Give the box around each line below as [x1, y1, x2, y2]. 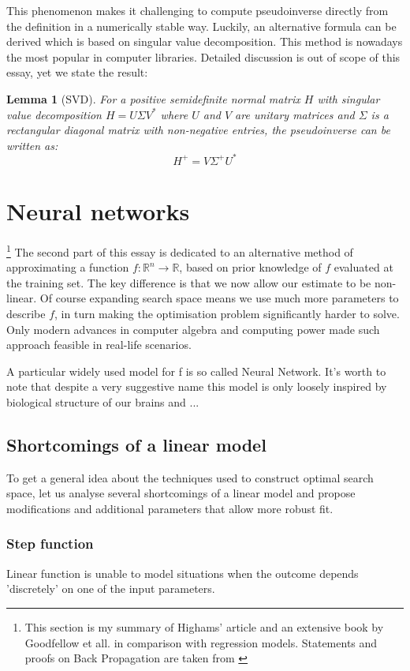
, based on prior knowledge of [179, 259, 322, 276]
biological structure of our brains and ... [6, 393, 199, 410]
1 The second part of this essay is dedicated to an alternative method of [6, 241, 353, 260]
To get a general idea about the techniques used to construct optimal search [6, 469, 374, 485]
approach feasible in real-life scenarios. [6, 336, 192, 353]
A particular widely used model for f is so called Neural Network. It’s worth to [6, 362, 386, 379]
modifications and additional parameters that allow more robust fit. [6, 500, 334, 516]
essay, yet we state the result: [6, 64, 148, 81]
